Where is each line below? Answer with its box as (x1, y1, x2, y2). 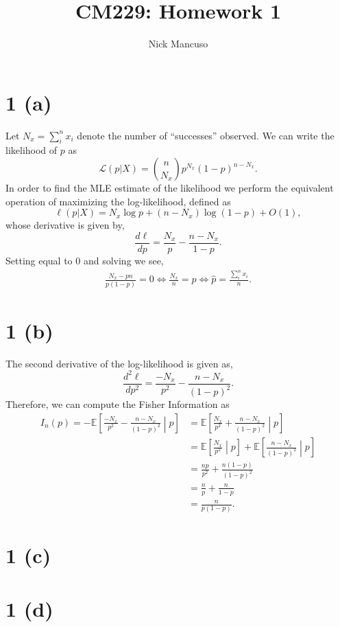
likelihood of (5, 143, 58, 157)
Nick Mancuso (148, 36, 208, 51)
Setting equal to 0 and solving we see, (5, 253, 164, 267)
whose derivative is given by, (5, 218, 125, 232)
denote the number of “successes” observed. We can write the (77, 128, 335, 142)
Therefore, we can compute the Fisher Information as (5, 397, 230, 411)
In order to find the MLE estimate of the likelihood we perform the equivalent (5, 181, 334, 195)
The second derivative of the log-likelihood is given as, (5, 356, 233, 370)
